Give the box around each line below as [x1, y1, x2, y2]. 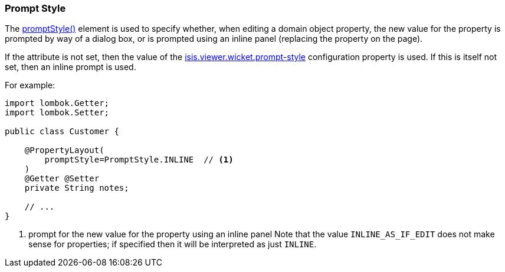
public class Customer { [5, 127, 119, 137]
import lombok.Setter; [5, 108, 110, 118]
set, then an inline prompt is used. [5, 62, 136, 72]
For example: [5, 80, 55, 91]
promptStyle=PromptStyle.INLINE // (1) [44, 155, 234, 165]
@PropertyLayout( [24, 145, 104, 155]
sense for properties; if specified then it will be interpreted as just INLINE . [28, 239, 317, 250]
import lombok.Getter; [5, 98, 110, 108]
